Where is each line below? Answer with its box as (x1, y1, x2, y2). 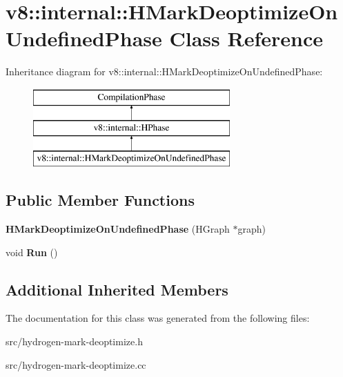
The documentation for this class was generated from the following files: (6, 311, 310, 325)
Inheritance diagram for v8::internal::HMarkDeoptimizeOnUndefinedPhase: (6, 64, 323, 79)
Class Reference (169, 24, 323, 52)
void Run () (6, 244, 58, 259)
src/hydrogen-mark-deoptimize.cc (6, 357, 146, 371)
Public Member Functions (6, 189, 195, 211)
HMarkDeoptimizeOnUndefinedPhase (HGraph (6, 222, 230, 236)
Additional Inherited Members (6, 278, 228, 300)
